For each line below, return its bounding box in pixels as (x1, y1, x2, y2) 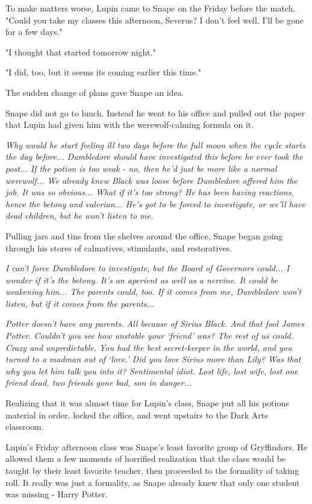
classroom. (5, 420, 44, 433)
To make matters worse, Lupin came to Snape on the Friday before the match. (5, 2, 296, 14)
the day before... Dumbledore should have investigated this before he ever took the (5, 150, 304, 163)
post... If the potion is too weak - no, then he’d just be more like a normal (5, 162, 277, 174)
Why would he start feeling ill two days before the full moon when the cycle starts (5, 138, 305, 151)
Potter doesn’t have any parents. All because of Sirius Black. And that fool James (5, 317, 305, 330)
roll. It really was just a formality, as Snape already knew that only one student (5, 476, 300, 488)
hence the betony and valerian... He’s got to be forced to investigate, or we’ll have (5, 197, 305, 210)
